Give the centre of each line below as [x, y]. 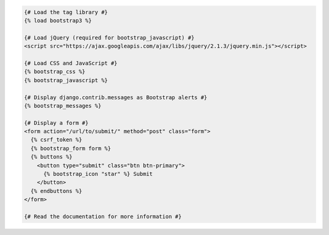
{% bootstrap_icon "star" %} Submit [98, 174]
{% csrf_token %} [56, 140]
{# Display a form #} [56, 123]
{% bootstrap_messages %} [63, 106]
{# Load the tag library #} [66, 12]
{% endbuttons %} [56, 191]
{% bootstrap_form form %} [71, 148]
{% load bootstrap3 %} [58, 20]
